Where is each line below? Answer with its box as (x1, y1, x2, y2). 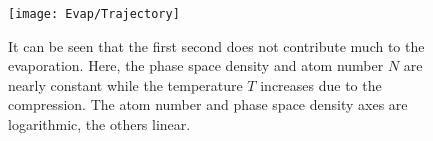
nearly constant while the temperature (8, 74, 243, 95)
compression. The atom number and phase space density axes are (8, 94, 408, 115)
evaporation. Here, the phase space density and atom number (8, 55, 384, 76)
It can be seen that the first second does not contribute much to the (8, 35, 425, 56)
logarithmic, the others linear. (8, 114, 191, 135)
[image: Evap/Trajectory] (8, 7, 180, 21)
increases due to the (260, 74, 382, 95)
